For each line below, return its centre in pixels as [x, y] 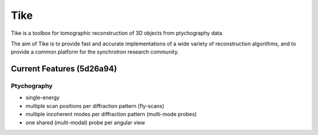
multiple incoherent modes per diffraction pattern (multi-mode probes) [111, 114]
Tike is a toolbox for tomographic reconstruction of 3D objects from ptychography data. [117, 33]
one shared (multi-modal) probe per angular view [85, 122]
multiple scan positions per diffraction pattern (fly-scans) [95, 106]
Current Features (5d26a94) [64, 69]
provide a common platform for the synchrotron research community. [95, 52]
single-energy [43, 98]
